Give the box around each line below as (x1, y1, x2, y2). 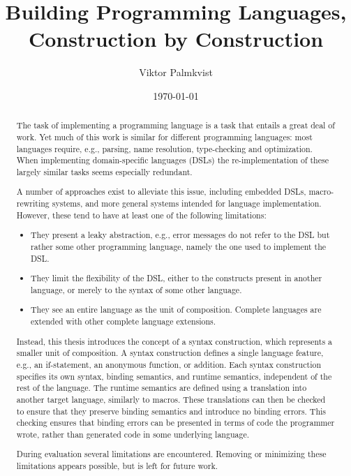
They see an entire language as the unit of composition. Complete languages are (31, 304, 322, 315)
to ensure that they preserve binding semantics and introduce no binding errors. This (16, 405, 327, 417)
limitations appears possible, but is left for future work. (16, 460, 218, 472)
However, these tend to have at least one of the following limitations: (16, 209, 267, 221)
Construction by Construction (28, 24, 324, 53)
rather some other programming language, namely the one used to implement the (31, 240, 327, 252)
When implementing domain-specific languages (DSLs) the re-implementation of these (16, 154, 329, 166)
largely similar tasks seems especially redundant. (16, 165, 193, 177)
